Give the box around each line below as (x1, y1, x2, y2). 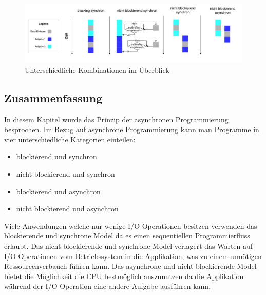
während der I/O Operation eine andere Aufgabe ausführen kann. (4, 281, 211, 291)
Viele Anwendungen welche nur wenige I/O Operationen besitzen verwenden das (4, 220, 257, 231)
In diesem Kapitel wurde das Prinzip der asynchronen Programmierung (4, 114, 229, 124)
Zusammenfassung (4, 89, 103, 105)
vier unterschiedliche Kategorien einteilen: (4, 134, 136, 144)
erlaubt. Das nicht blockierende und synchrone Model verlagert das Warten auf (4, 241, 253, 251)
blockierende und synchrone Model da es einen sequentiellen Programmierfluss (4, 230, 250, 241)
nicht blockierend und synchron (16, 169, 115, 179)
